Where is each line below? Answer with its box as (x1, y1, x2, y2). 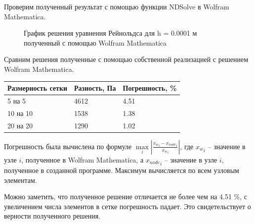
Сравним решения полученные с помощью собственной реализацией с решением (4, 54, 249, 64)
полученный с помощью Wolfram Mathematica (24, 37, 167, 48)
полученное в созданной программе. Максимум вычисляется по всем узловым (4, 165, 239, 175)
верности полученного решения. (4, 211, 101, 221)
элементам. (4, 174, 37, 185)
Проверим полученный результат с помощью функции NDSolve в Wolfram (4, 1, 229, 11)
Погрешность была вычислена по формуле (4, 141, 132, 151)
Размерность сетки (7, 83, 68, 93)
